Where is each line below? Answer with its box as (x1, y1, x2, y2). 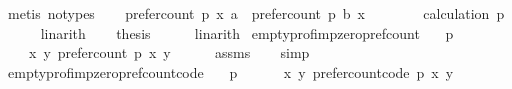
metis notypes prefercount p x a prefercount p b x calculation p (7, 3, 505, 23)
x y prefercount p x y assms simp (28, 42, 310, 63)
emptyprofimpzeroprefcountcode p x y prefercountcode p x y (7, 61, 454, 82)
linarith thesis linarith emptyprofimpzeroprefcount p (40, 22, 454, 43)
